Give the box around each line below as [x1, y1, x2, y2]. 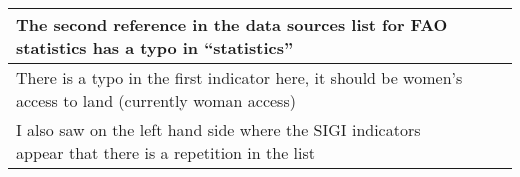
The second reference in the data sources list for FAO [16, 13, 448, 36]
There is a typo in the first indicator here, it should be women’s [16, 66, 463, 89]
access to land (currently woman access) [16, 89, 296, 112]
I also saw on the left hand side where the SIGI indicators [16, 118, 421, 141]
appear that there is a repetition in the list [16, 141, 315, 164]
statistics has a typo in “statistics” [16, 36, 294, 59]
